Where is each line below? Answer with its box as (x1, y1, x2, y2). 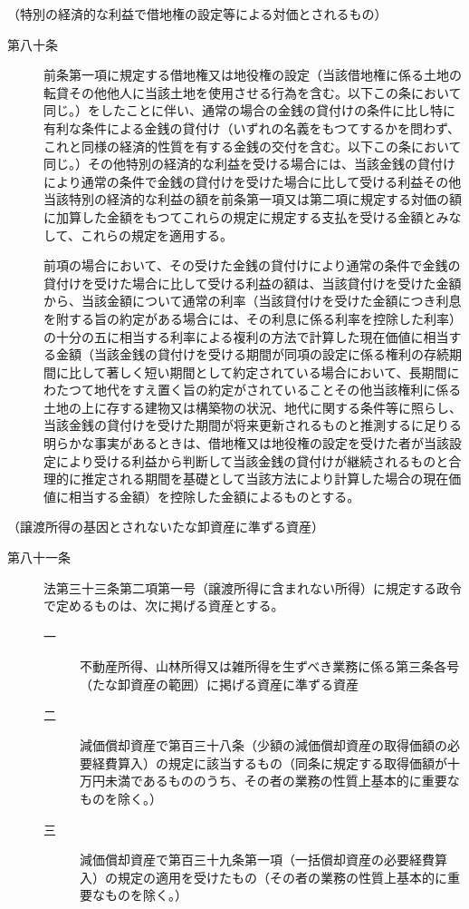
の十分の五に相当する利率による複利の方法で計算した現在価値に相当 (43, 327, 449, 346)
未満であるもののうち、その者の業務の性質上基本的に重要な (104, 771, 460, 790)
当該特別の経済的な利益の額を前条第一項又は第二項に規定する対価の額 (43, 190, 462, 209)
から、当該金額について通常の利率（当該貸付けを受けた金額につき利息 (43, 291, 462, 310)
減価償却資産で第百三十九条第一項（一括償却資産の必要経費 (80, 850, 435, 869)
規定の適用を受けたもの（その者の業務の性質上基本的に (117, 867, 447, 886)
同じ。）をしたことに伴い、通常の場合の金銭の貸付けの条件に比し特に (43, 101, 455, 120)
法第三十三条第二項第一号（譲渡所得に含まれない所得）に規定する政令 (43, 578, 462, 597)
